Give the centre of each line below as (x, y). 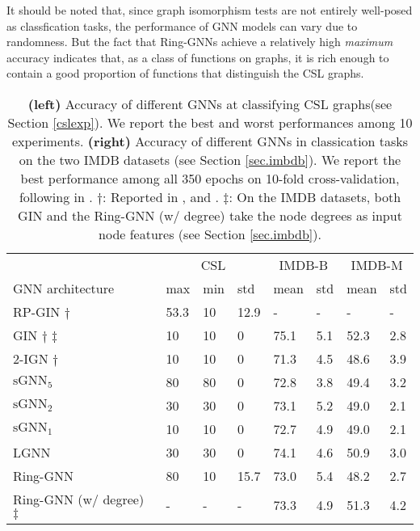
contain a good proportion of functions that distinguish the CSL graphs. (185, 73)
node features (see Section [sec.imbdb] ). (210, 234)
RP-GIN (37, 311)
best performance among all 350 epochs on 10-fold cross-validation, (210, 178)
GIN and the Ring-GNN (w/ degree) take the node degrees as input (210, 215)
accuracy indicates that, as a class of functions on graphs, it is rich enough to (198, 57)
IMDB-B (304, 264)
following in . (56, 196)
